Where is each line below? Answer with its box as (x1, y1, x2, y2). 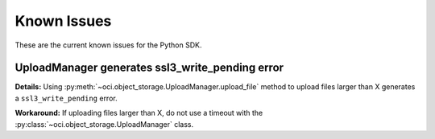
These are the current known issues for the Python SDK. (14, 40, 202, 50)
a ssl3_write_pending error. (14, 93, 118, 103)
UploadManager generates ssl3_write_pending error (14, 61, 284, 75)
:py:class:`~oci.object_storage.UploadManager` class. (14, 119, 194, 129)
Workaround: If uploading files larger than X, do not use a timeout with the (14, 108, 263, 118)
